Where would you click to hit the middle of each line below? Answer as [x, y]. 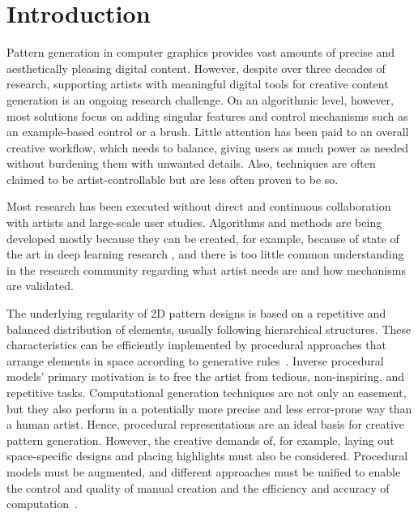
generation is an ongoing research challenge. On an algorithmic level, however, [200, 99]
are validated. [40, 286]
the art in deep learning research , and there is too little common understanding [205, 254]
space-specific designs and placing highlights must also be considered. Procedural [207, 456]
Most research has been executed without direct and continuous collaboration [199, 206]
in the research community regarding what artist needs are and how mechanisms [206, 269]
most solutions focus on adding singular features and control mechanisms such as [207, 115]
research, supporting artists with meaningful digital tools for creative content [198, 84]
